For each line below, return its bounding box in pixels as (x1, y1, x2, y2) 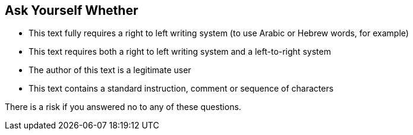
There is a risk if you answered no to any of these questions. (5, 102, 241, 112)
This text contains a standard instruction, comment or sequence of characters (29, 83, 334, 94)
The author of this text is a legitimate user (29, 65, 191, 76)
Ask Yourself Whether (5, 3, 138, 18)
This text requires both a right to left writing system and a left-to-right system (29, 46, 331, 57)
